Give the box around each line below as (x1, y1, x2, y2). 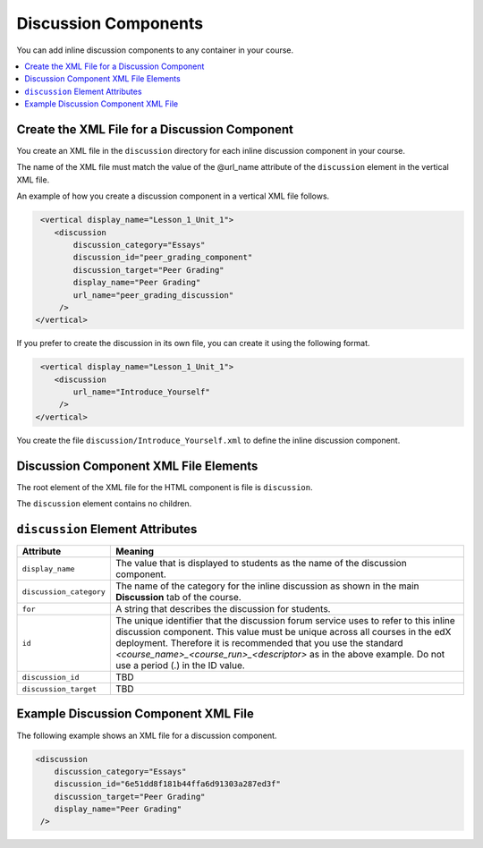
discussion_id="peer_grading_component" (72, 252, 253, 263)
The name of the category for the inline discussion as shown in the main (114, 580, 419, 592)
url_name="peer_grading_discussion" (72, 290, 234, 300)
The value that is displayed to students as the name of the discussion (114, 557, 407, 570)
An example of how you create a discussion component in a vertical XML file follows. (16, 191, 330, 201)
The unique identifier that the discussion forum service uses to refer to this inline (114, 615, 455, 627)
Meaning (114, 546, 155, 558)
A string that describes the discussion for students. (114, 603, 331, 615)
